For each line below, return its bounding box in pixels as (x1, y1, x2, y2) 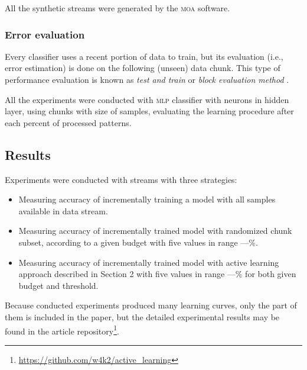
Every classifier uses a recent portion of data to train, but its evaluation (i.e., (5, 50, 283, 62)
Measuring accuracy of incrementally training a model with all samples (18, 193, 276, 205)
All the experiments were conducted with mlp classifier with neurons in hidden (5, 93, 289, 105)
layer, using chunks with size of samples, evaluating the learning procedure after (5, 105, 294, 117)
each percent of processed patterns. (5, 116, 132, 128)
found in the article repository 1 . (5, 323, 119, 337)
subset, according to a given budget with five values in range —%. (18, 236, 258, 248)
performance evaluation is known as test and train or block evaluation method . (5, 73, 289, 85)
